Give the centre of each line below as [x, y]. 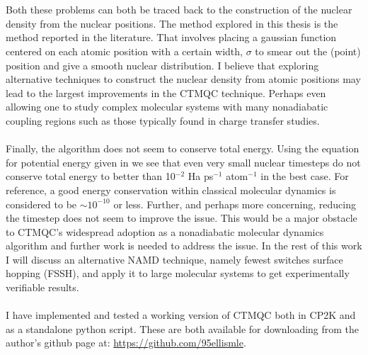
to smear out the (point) [308, 51]
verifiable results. [42, 287]
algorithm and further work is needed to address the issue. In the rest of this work [184, 246]
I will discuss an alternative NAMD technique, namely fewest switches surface [174, 259]
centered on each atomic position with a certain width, [124, 51]
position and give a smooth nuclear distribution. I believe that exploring [162, 65]
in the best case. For [305, 176]
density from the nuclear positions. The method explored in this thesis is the [172, 23]
